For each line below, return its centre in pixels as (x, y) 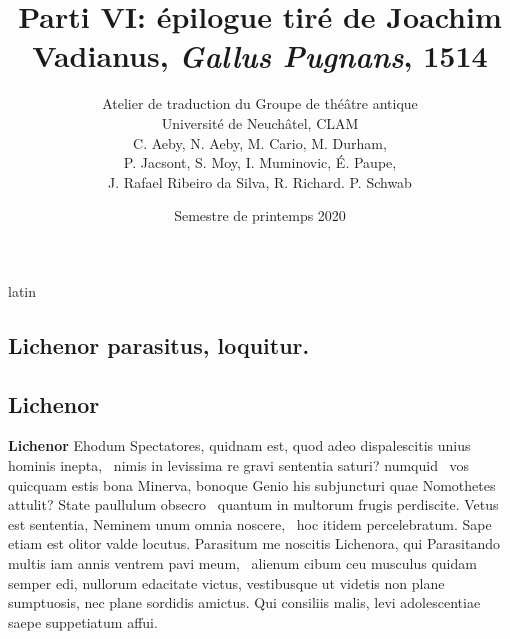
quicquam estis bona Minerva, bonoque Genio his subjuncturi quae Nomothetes (252, 484)
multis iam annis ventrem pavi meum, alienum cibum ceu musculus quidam (242, 563)
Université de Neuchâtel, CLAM (260, 122)
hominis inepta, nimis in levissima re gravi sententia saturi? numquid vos (239, 465)
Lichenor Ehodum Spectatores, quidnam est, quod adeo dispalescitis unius (239, 445)
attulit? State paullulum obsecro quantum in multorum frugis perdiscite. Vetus (253, 504)
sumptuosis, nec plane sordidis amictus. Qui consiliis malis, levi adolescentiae (244, 602)
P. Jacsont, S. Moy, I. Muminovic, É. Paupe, (260, 162)
